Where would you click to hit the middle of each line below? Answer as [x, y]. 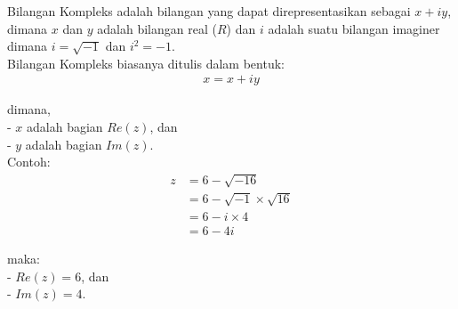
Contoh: [29, 162]
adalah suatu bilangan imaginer [354, 28]
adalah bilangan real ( [157, 28]
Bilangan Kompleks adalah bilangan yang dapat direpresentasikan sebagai [209, 11]
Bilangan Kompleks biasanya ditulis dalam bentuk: [146, 63]
